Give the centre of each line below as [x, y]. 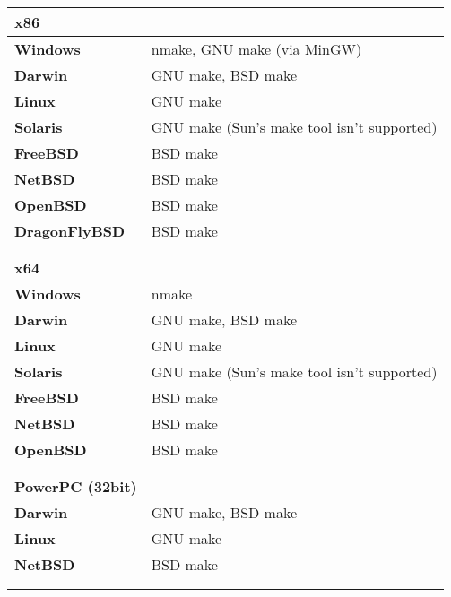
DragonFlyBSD [70, 231]
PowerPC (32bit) [76, 486]
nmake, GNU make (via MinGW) [256, 49]
